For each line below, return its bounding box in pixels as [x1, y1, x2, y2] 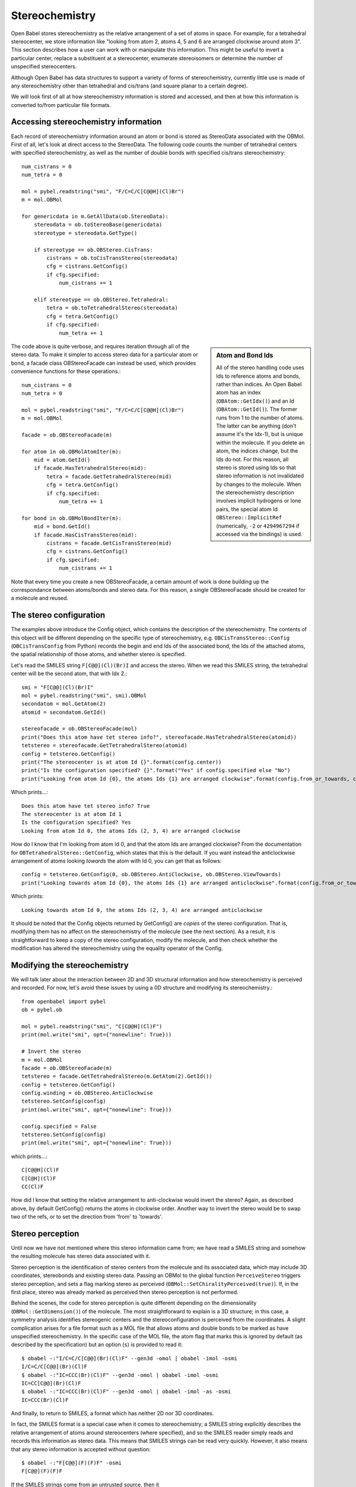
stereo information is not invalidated [216, 472, 304, 479]
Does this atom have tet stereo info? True [21, 802, 150, 809]
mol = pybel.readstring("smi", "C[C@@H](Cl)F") [21, 1023, 163, 1030]
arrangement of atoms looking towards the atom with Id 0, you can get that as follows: [11, 857, 222, 864]
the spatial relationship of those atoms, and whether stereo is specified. [11, 651, 186, 658]
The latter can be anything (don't [216, 422, 297, 429]
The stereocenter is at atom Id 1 [21, 811, 122, 817]
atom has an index [216, 389, 261, 396]
